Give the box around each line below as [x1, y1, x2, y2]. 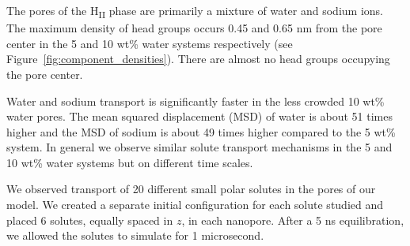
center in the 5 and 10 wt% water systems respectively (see [6, 35, 293, 51]
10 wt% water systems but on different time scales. [6, 154, 253, 170]
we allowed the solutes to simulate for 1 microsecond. [6, 227, 264, 244]
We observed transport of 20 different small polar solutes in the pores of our [6, 181, 376, 197]
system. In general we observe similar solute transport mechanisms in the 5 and [6, 139, 393, 155]
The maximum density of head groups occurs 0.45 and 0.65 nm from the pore [6, 20, 382, 36]
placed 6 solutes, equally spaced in [6, 211, 173, 228]
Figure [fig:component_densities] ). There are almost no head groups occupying [6, 50, 390, 67]
